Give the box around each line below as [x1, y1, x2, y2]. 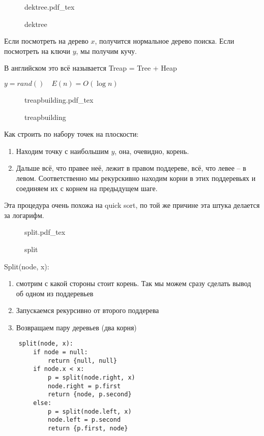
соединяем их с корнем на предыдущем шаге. [16, 182, 158, 193]
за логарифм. [4, 209, 44, 220]
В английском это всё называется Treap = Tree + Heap [4, 63, 177, 73]
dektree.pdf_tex [24, 2, 75, 12]
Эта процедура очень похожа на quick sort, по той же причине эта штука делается [4, 200, 260, 210]
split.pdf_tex [24, 227, 66, 237]
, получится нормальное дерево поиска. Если [95, 36, 234, 46]
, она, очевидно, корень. [114, 145, 189, 156]
